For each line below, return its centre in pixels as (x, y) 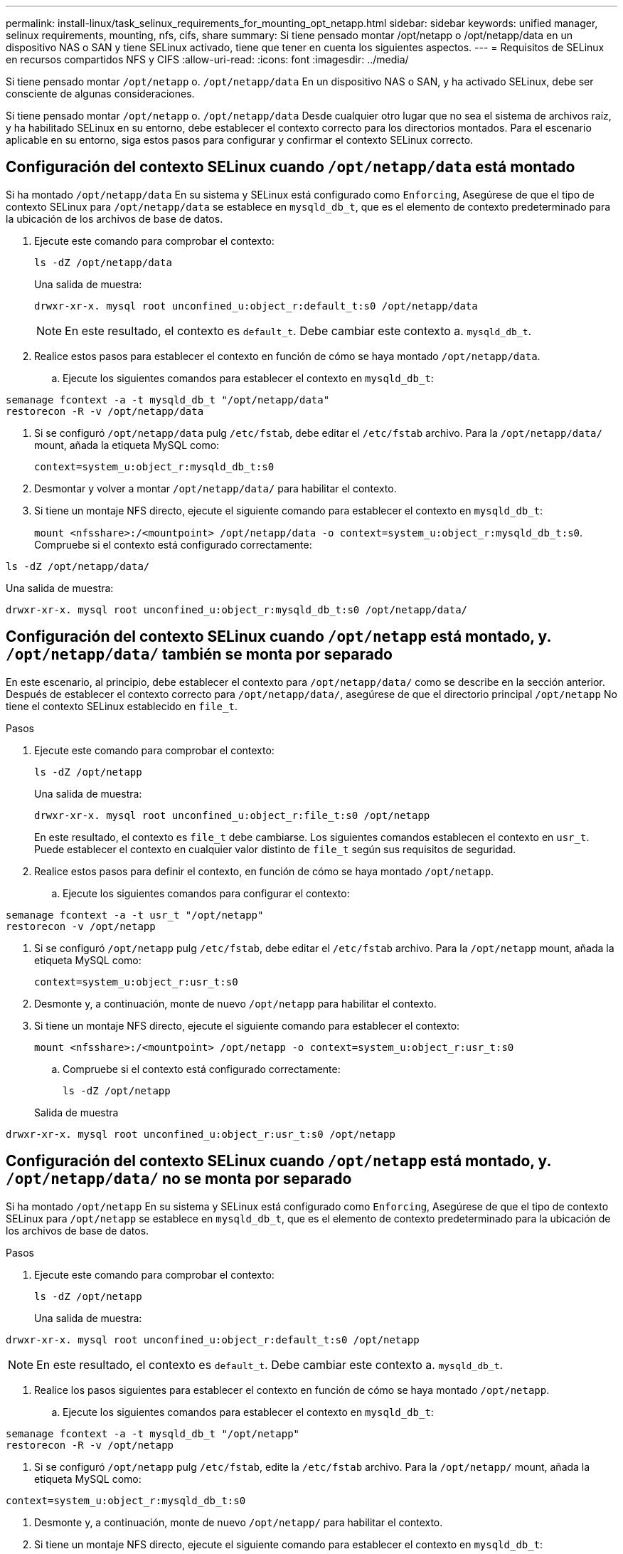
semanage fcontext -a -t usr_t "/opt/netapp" (135, 915)
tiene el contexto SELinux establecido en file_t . (122, 706)
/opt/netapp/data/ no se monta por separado (179, 1179)
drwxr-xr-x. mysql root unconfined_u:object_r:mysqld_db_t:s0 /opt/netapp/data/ (237, 609)
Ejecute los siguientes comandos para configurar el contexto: (206, 893)
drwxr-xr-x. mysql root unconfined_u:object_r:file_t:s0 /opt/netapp (232, 815)
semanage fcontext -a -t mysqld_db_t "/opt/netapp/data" (168, 400)
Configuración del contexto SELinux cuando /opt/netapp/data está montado (291, 167)
